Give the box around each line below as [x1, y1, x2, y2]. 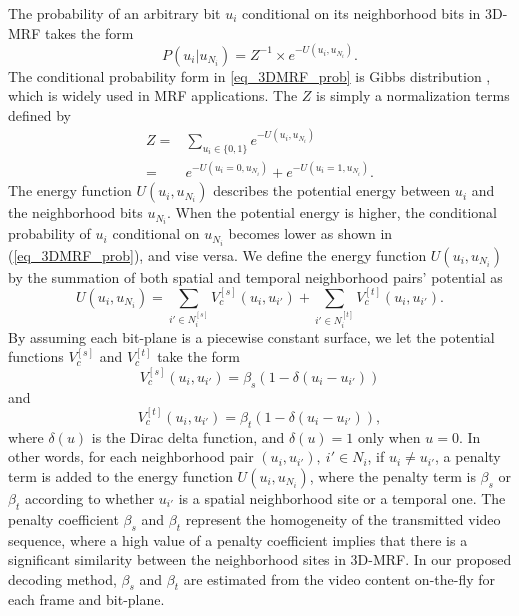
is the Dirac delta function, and [91, 426, 285, 447]
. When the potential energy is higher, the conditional [167, 202, 497, 223]
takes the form [44, 22, 134, 43]
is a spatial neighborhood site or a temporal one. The [178, 487, 506, 508]
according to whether [24, 487, 155, 508]
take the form [157, 346, 240, 367]
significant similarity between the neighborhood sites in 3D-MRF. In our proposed [8, 549, 512, 570]
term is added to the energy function [8, 465, 233, 486]
